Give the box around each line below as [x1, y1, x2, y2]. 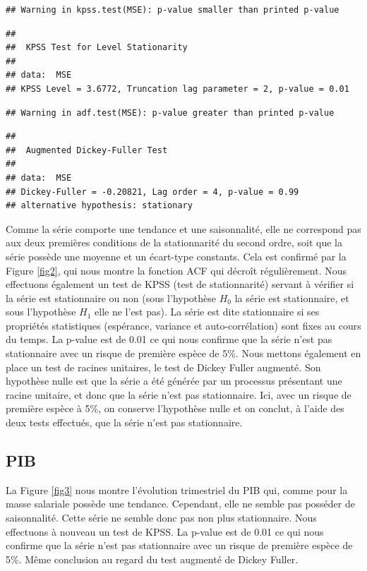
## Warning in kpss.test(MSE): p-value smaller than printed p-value [6, 5, 339, 15]
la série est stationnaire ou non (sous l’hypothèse [6, 290, 217, 305]
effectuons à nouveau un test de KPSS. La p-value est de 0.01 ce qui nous [6, 524, 324, 539]
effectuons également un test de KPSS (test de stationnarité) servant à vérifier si [6, 277, 354, 291]
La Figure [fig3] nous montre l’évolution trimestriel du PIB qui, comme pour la [6, 482, 348, 497]
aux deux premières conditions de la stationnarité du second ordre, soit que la [6, 235, 342, 250]
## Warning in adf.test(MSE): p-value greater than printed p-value [6, 107, 335, 118]
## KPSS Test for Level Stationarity [6, 42, 188, 53]
